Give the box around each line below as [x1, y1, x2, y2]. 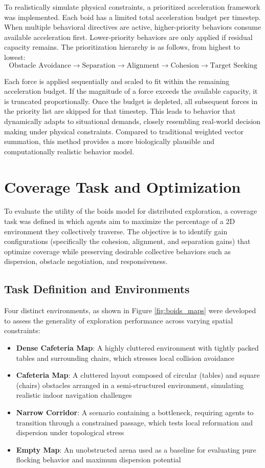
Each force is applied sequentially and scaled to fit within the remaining [4, 75, 230, 86]
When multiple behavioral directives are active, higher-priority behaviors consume [4, 22, 261, 32]
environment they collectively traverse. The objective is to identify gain [4, 226, 228, 236]
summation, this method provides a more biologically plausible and [4, 136, 215, 147]
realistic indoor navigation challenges [16, 390, 132, 400]
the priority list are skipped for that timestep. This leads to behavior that [4, 106, 236, 116]
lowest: [4, 51, 26, 62]
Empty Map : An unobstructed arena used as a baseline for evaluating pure [16, 444, 256, 455]
